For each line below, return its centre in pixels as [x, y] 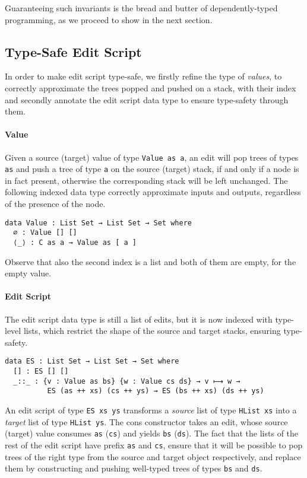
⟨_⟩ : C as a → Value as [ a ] [75, 242]
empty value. [28, 273]
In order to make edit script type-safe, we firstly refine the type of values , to [143, 76]
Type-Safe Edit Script [73, 51]
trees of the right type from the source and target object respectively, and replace [153, 456]
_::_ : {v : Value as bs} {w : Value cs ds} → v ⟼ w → [127, 381]
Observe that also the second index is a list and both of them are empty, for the [151, 261]
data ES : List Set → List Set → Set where [92, 361]
